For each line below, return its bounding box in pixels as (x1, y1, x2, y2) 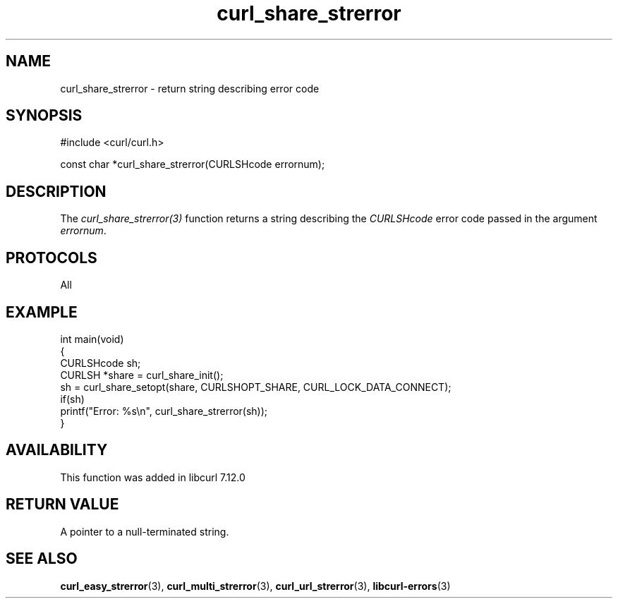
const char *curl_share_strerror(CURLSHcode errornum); (60, 158, 325, 171)
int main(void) (60, 332, 124, 345)
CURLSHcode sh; (60, 356, 141, 369)
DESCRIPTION (6, 182, 107, 200)
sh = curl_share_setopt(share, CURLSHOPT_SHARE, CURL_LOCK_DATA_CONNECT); (60, 380, 452, 393)
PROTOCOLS (6, 248, 97, 267)
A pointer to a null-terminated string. (60, 525, 229, 538)
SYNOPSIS (6, 107, 83, 125)
